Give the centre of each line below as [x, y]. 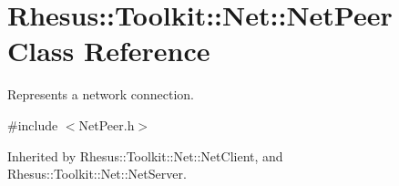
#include [33, 124]
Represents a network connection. [101, 94]
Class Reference [109, 51]
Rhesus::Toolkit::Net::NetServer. [97, 174]
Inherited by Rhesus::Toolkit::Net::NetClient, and [145, 155]
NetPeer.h [107, 124]
